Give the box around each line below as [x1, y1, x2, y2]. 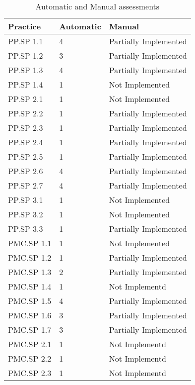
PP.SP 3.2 [8, 208, 43, 220]
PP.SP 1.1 [8, 35, 43, 47]
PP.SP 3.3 [8, 223, 43, 234]
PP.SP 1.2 [8, 50, 43, 61]
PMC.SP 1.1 [8, 237, 52, 249]
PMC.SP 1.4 [8, 281, 52, 292]
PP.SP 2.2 [8, 107, 43, 119]
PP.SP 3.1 [8, 194, 43, 205]
